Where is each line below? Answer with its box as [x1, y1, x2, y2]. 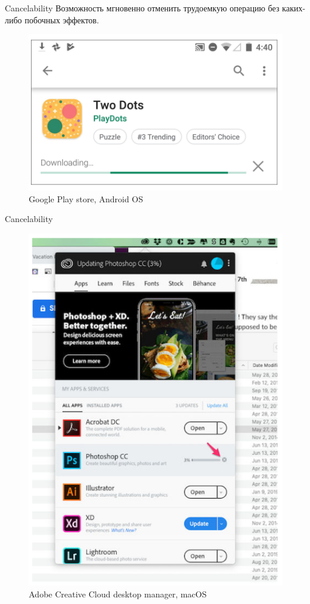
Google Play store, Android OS [29, 192, 144, 205]
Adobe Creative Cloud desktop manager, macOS [29, 587, 207, 600]
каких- [282, 2, 306, 14]
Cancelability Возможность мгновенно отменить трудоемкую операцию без [5, 2, 279, 14]
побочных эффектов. [25, 13, 99, 26]
